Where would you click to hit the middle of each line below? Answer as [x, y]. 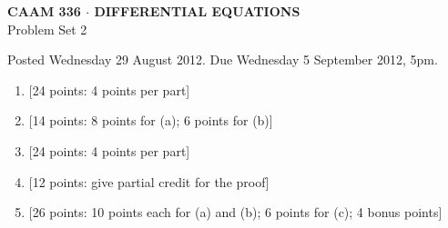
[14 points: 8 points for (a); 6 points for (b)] [151, 120]
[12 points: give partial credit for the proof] [149, 181]
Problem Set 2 [47, 29]
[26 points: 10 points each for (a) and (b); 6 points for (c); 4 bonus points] [235, 212]
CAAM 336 [44, 11]
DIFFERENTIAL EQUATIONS [197, 11]
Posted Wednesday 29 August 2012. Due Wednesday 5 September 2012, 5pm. [223, 59]
